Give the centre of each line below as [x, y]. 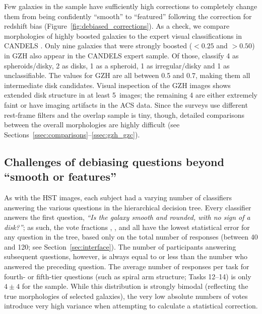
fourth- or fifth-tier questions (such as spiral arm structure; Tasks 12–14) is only [128, 276]
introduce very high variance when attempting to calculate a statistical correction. [131, 306]
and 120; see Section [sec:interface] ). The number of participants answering [120, 246]
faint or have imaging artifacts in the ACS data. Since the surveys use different [126, 104]
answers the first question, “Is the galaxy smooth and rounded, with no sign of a [127, 217]
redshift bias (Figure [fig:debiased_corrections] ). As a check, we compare [117, 26]
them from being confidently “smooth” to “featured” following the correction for [128, 16]
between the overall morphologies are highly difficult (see [92, 125]
